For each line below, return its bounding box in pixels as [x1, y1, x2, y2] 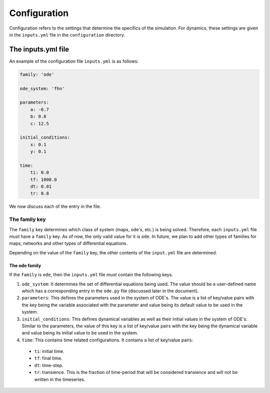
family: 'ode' [19, 72, 54, 77]
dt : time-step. [34, 362, 63, 368]
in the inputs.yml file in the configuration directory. [9, 32, 125, 38]
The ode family [9, 262, 41, 268]
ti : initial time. [34, 348, 64, 354]
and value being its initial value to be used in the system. [21, 330, 138, 336]
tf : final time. [34, 355, 62, 361]
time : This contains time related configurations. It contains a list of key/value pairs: [21, 337, 193, 343]
